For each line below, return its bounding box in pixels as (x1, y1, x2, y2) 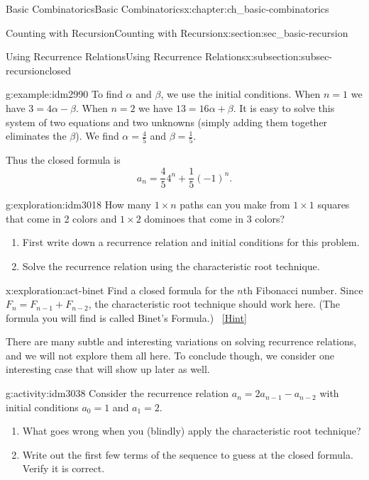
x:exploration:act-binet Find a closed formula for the (6, 282, 234, 297)
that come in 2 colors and (6, 211, 117, 225)
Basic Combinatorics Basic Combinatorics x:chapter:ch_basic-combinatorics (6, 1, 329, 16)
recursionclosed (6, 62, 72, 77)
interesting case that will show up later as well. (6, 362, 210, 376)
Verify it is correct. (22, 461, 105, 476)
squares (317, 197, 350, 212)
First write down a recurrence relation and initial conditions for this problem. (22, 235, 360, 250)
